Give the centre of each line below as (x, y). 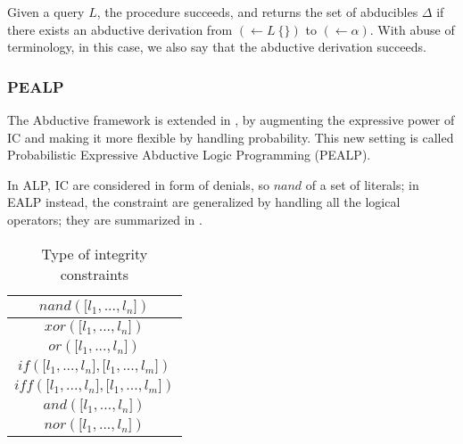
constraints (94, 274)
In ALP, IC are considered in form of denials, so (138, 184)
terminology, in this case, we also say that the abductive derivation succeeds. (217, 47)
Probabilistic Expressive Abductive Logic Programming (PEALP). (189, 155)
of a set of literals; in (362, 184)
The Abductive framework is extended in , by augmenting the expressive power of (231, 119)
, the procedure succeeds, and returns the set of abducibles (257, 12)
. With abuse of (412, 29)
